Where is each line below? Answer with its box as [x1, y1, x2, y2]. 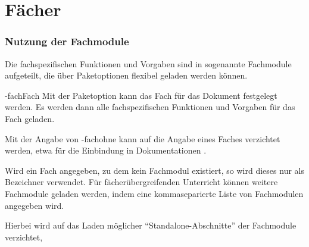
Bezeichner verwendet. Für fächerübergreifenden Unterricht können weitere [5, 176, 278, 188]
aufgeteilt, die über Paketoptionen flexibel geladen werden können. [5, 69, 248, 82]
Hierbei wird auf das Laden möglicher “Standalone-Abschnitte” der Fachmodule [5, 219, 296, 232]
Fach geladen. [5, 112, 55, 124]
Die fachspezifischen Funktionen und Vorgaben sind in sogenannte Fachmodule [5, 57, 292, 70]
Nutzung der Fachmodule [5, 34, 129, 49]
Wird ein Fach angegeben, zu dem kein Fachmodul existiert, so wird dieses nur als [5, 164, 304, 176]
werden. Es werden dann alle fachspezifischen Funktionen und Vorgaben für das [5, 101, 295, 113]
